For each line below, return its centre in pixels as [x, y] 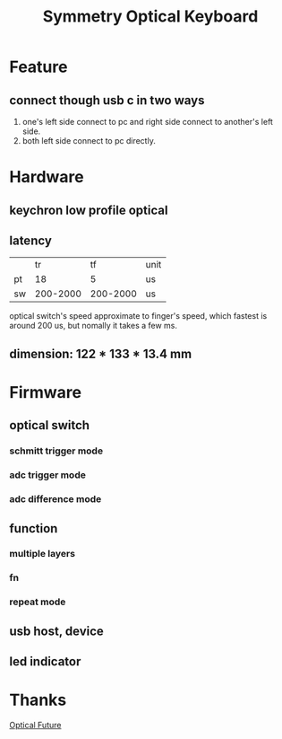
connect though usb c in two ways [107, 100]
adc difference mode [56, 499]
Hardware [47, 177]
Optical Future [35, 725]
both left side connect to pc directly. [89, 141]
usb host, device [57, 631]
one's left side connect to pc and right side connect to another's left [147, 122]
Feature [38, 67]
